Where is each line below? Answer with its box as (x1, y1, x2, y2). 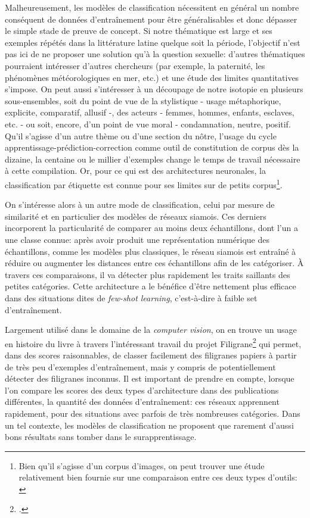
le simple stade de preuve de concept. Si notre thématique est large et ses (5, 24, 272, 37)
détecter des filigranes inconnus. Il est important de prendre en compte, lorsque (5, 372, 294, 385)
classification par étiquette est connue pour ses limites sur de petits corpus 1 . (5, 176, 283, 191)
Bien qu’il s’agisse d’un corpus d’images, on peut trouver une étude (18, 459, 265, 472)
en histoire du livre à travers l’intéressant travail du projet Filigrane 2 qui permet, (5, 335, 302, 350)
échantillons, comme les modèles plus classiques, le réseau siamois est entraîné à (5, 245, 296, 257)
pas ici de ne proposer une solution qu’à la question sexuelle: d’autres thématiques (5, 48, 305, 60)
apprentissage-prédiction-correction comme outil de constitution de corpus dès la (5, 141, 299, 154)
